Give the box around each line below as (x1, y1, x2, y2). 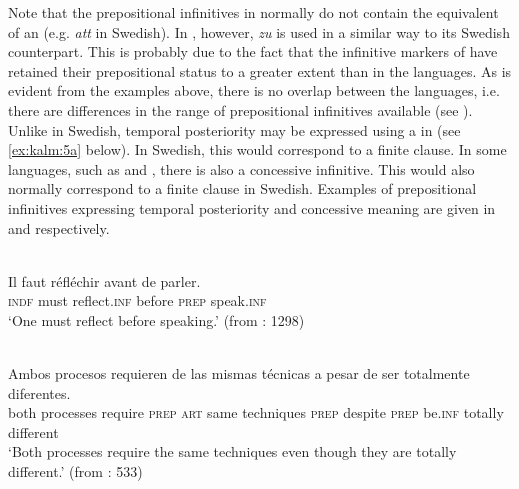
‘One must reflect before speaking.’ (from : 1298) (8, 309, 305, 330)
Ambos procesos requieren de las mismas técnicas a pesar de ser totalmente (8, 363, 470, 384)
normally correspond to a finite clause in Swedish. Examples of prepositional (8, 178, 477, 199)
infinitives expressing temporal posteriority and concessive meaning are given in (8, 197, 496, 218)
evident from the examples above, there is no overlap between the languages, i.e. (8, 80, 500, 101)
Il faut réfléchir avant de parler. (8, 270, 201, 291)
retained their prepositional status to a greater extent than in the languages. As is (8, 60, 512, 81)
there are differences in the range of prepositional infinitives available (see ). (8, 99, 473, 120)
